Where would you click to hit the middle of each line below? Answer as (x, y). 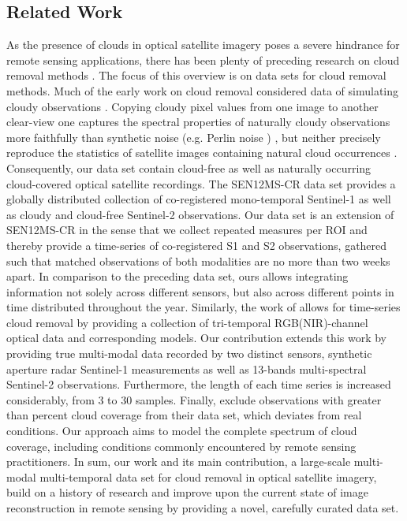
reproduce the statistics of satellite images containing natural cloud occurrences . (202, 153)
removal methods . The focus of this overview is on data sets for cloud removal (196, 75)
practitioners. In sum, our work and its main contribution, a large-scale (179, 461)
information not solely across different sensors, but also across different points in (200, 291)
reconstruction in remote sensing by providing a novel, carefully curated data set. (203, 508)
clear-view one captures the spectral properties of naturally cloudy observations (198, 122)
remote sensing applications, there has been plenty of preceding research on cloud (203, 60)
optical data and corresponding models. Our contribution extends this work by (197, 338)
